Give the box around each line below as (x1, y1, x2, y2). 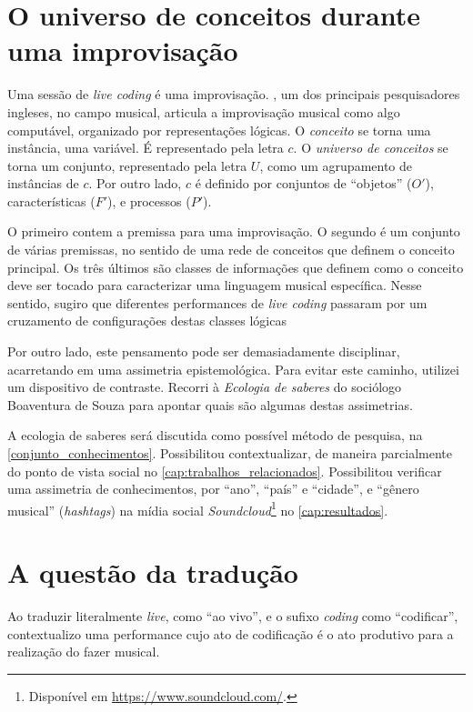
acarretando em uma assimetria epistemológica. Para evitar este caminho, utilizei (7, 359, 459, 378)
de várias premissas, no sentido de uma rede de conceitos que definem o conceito (7, 240, 455, 259)
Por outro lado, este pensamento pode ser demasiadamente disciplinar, (7, 342, 400, 361)
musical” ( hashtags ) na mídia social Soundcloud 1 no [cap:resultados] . (7, 497, 388, 519)
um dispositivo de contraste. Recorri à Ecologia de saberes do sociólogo (7, 377, 402, 396)
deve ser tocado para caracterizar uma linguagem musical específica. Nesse (7, 276, 422, 295)
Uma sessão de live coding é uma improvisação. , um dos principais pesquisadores (7, 85, 460, 104)
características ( (7, 191, 96, 210)
